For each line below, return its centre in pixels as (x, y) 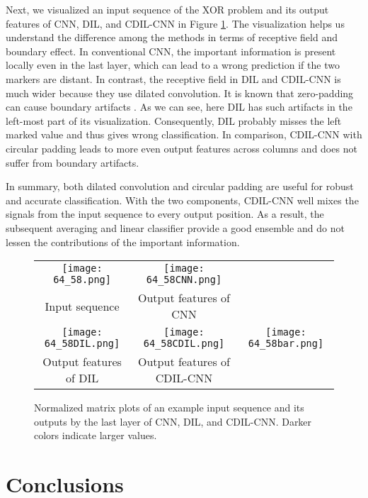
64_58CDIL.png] (184, 344)
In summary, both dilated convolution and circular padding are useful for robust (180, 186)
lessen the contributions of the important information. (123, 242)
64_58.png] (82, 280)
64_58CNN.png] (184, 280)
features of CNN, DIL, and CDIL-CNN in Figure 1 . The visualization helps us (175, 23)
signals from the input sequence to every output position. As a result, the (165, 214)
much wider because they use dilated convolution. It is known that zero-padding (180, 93)
